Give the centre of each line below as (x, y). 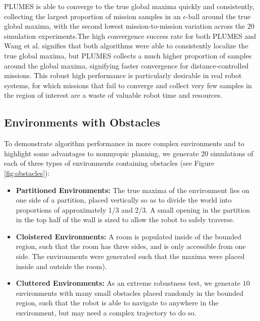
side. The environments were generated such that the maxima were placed (130, 256)
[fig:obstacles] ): (27, 173)
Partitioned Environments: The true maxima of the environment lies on (133, 190)
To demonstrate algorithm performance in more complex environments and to (124, 143)
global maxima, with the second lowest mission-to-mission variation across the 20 (129, 26)
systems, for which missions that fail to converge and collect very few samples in (128, 85)
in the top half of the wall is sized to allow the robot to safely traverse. (125, 219)
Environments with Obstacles (82, 122)
